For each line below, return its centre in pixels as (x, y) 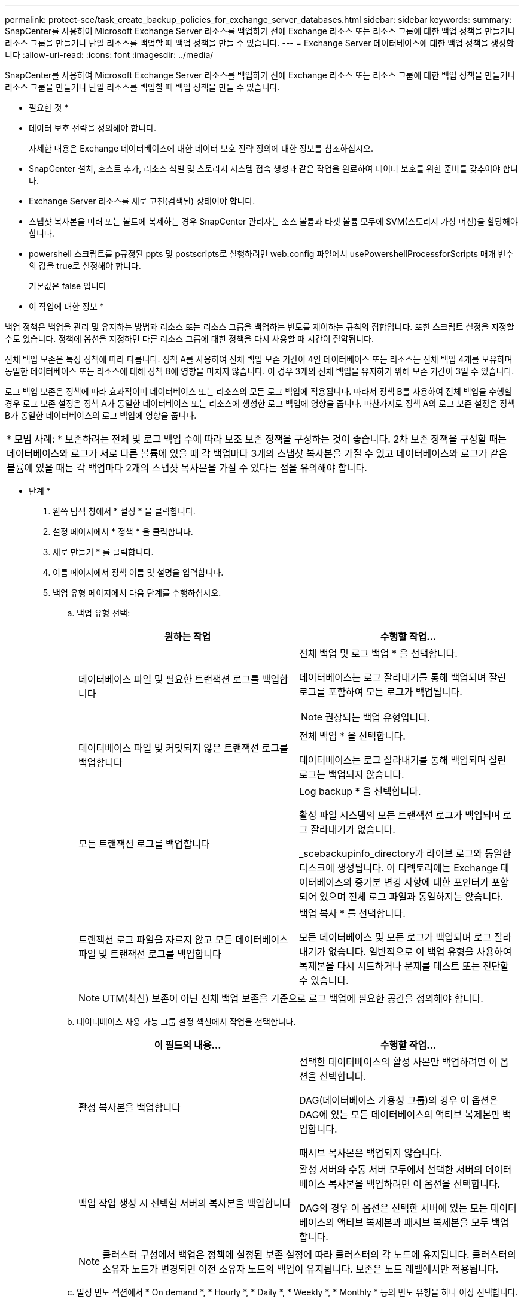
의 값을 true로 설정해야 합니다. (85, 266)
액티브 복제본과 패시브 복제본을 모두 (413, 1222)
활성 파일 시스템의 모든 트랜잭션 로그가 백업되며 (400, 815)
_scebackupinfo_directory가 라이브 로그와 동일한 (405, 853)
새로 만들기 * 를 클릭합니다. (103, 552)
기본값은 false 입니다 (68, 286)
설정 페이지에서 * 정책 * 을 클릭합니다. (123, 532)
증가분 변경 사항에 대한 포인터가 (421, 882)
